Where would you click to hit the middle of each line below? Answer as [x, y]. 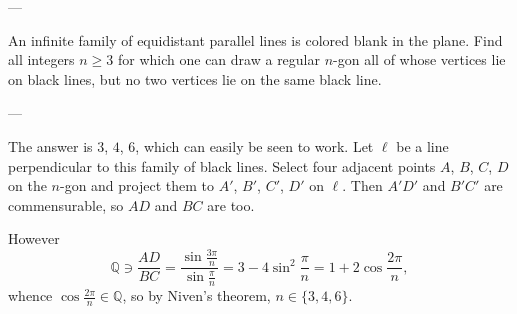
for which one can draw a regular [219, 59]
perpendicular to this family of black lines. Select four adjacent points [222, 165]
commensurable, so [66, 204]
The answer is [50, 145]
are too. [231, 204]
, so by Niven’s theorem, [196, 295]
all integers [41, 59]
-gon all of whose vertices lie [419, 59]
